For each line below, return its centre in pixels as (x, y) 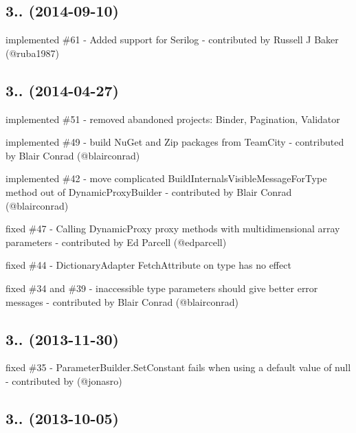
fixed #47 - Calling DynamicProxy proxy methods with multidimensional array (173, 229)
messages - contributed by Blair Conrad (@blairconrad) (122, 301)
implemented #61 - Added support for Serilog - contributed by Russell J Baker (172, 40)
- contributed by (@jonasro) (64, 380)
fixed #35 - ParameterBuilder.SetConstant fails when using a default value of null (178, 367)
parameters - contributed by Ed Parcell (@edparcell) (116, 242)
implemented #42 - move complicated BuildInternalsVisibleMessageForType (166, 178)
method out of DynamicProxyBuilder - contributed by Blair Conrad (149, 191)
